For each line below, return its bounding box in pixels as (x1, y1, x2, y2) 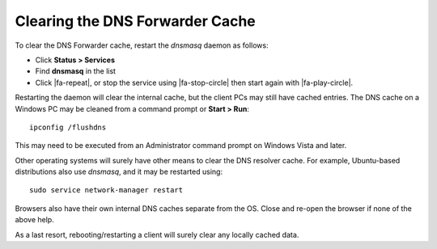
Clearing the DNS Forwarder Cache (15, 12, 257, 30)
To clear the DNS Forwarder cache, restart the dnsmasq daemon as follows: (15, 40, 269, 50)
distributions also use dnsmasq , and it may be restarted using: (15, 167, 223, 177)
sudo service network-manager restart (29, 186, 184, 195)
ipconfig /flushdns (29, 122, 107, 132)
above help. (15, 215, 54, 225)
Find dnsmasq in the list (35, 66, 117, 76)
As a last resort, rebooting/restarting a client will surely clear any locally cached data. (15, 230, 299, 239)
